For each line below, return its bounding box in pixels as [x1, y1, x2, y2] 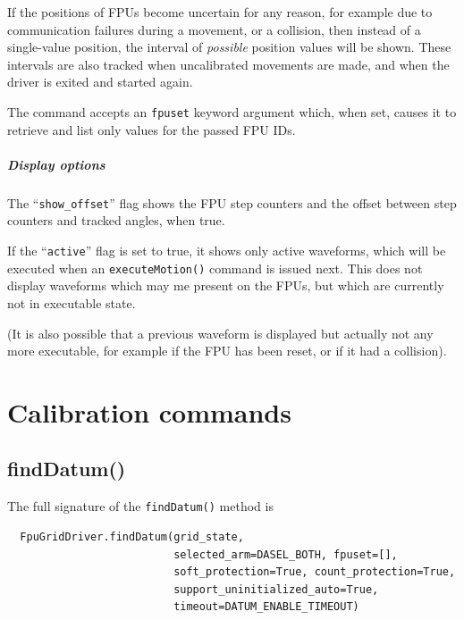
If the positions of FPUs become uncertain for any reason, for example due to [7, 3, 433, 21]
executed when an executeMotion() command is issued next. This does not [7, 258, 423, 277]
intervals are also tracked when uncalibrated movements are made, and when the [7, 54, 450, 73]
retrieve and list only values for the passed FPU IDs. [7, 120, 296, 138]
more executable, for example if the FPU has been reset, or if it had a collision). [7, 341, 447, 360]
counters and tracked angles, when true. [7, 211, 225, 230]
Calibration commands [7, 393, 291, 430]
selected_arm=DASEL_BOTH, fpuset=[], [173, 548, 398, 561]
